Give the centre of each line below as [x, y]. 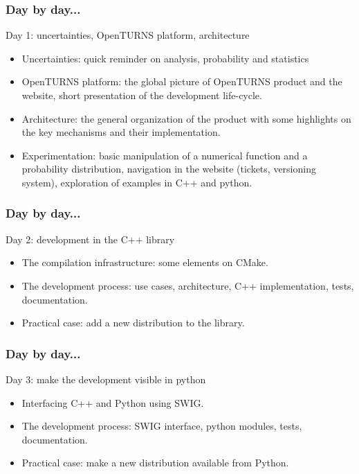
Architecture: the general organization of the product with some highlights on [186, 118]
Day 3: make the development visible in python [106, 379]
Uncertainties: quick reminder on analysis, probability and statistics [165, 58]
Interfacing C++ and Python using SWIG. [113, 402]
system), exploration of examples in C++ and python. [137, 182]
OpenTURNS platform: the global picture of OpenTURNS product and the [182, 81]
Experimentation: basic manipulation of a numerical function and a [165, 155]
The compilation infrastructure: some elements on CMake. [145, 262]
